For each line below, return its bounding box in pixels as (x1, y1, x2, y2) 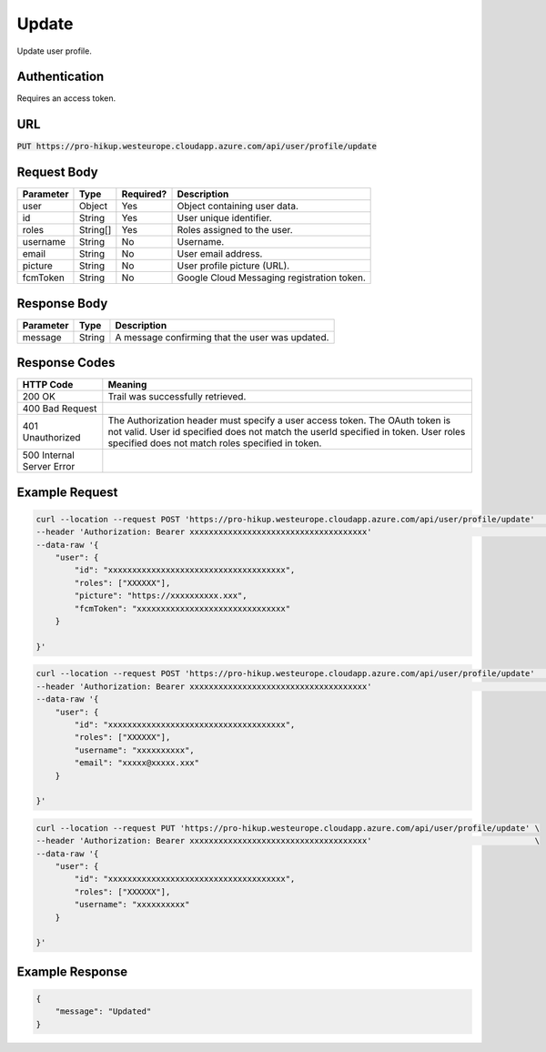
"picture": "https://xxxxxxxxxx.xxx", (74, 591, 248, 601)
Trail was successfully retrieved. (107, 390, 247, 403)
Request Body (16, 165, 99, 180)
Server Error (22, 460, 76, 473)
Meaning (107, 379, 147, 391)
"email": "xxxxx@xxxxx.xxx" (74, 758, 200, 768)
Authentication (16, 69, 105, 85)
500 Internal (22, 449, 75, 461)
